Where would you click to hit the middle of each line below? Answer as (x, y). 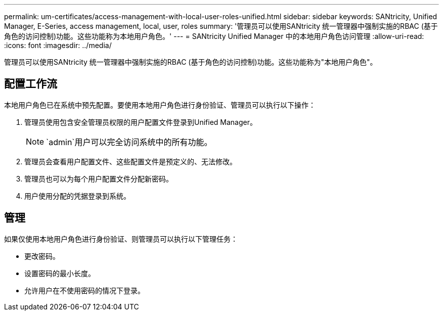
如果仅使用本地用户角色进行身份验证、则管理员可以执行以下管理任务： (121, 239)
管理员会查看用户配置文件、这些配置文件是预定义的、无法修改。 (130, 161)
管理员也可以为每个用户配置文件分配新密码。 (99, 178)
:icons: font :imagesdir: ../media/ (58, 45)
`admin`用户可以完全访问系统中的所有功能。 (129, 142)
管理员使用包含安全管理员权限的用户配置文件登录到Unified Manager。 (141, 122)
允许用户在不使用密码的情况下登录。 (84, 290)
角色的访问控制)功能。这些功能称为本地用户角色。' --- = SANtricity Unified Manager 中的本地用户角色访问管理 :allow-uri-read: (214, 36)
